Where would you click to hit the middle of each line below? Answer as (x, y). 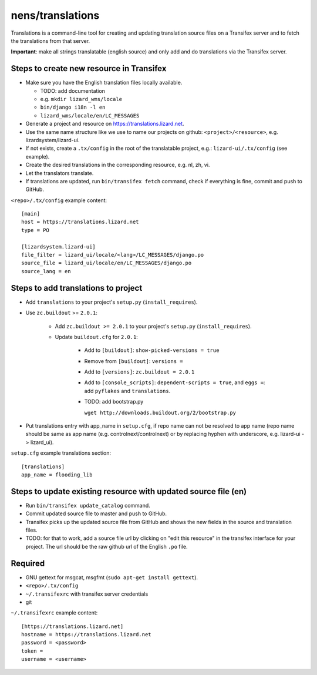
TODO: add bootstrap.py (114, 402)
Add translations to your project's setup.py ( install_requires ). (112, 302)
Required (28, 563)
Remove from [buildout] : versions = (134, 361)
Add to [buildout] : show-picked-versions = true (152, 350)
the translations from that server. (50, 41)
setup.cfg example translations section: (61, 453)
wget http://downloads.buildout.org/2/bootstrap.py (160, 412)
